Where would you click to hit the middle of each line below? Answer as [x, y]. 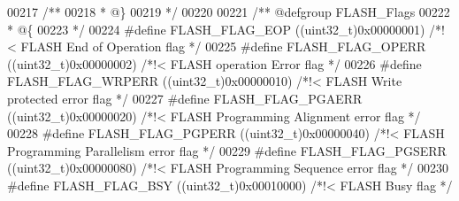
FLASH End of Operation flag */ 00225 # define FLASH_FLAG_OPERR [223, 46]
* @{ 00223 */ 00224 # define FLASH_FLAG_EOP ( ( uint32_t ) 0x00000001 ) [216, 29]
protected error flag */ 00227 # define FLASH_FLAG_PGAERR [185, 98]
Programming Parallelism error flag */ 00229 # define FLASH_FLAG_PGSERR [227, 150]
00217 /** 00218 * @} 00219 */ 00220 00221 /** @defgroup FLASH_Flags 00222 [229, 12]
